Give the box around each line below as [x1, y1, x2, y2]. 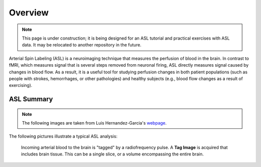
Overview [9, 7, 49, 18]
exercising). [9, 83, 32, 88]
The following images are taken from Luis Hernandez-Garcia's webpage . [22, 120, 167, 126]
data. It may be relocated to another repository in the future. [22, 42, 142, 48]
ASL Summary [9, 95, 53, 103]
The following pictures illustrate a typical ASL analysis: [9, 133, 118, 139]
